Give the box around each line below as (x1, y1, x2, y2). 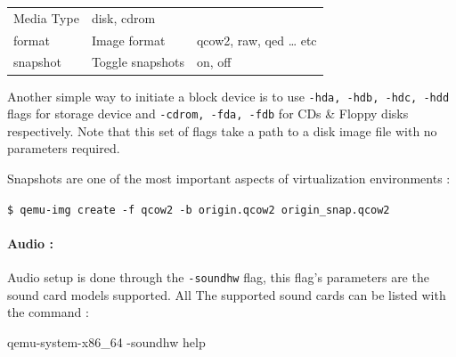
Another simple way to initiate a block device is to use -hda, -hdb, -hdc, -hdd (7, 86, 450, 105)
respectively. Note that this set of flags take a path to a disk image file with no (7, 121, 437, 140)
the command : (7, 303, 89, 321)
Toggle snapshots (91, 53, 184, 71)
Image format (91, 30, 166, 49)
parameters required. (7, 139, 120, 158)
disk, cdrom (91, 8, 156, 27)
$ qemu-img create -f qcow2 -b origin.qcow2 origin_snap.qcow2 (7, 203, 390, 216)
